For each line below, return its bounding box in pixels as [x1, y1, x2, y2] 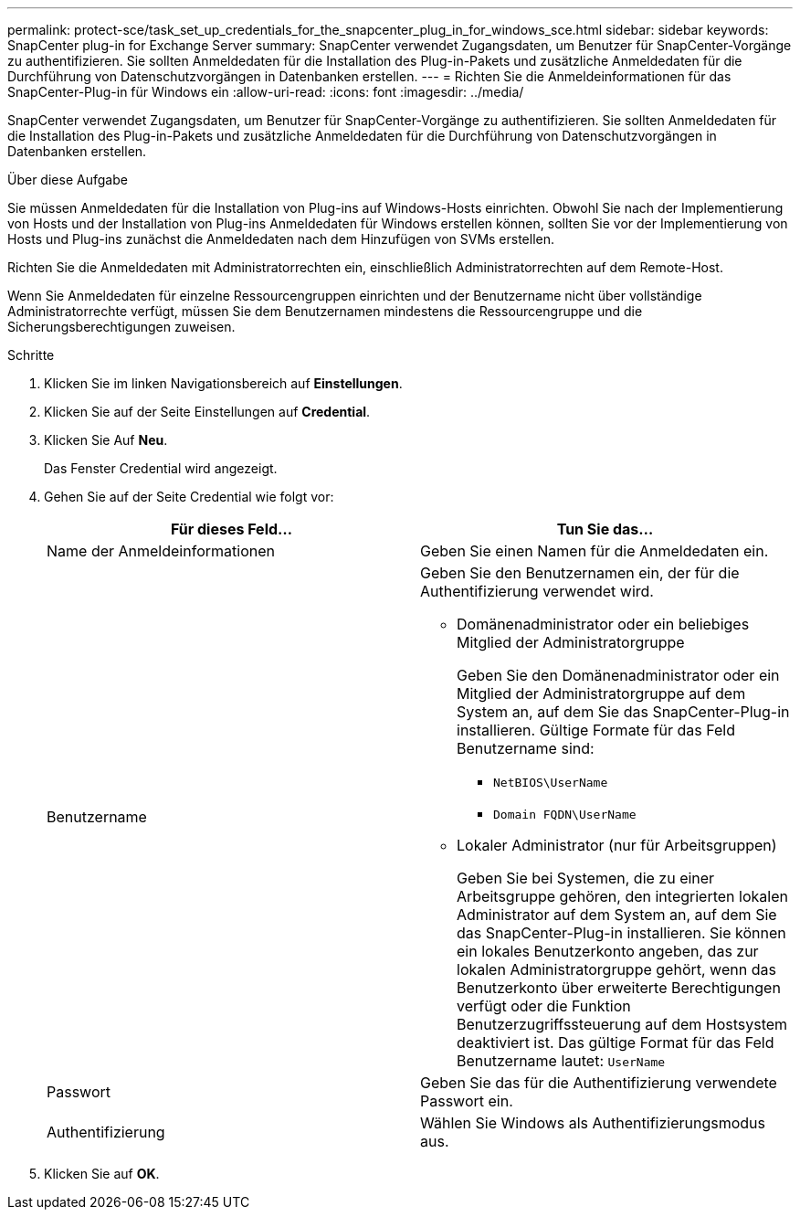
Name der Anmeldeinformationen [47, 542, 275, 560]
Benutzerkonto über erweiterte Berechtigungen [457, 979, 781, 997]
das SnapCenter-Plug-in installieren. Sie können [457, 924, 786, 942]
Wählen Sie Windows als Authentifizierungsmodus [420, 1114, 765, 1132]
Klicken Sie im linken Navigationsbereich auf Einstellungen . [44, 376, 403, 391]
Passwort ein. [420, 1092, 513, 1110]
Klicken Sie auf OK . [44, 1166, 160, 1181]
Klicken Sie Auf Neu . [44, 432, 168, 448]
